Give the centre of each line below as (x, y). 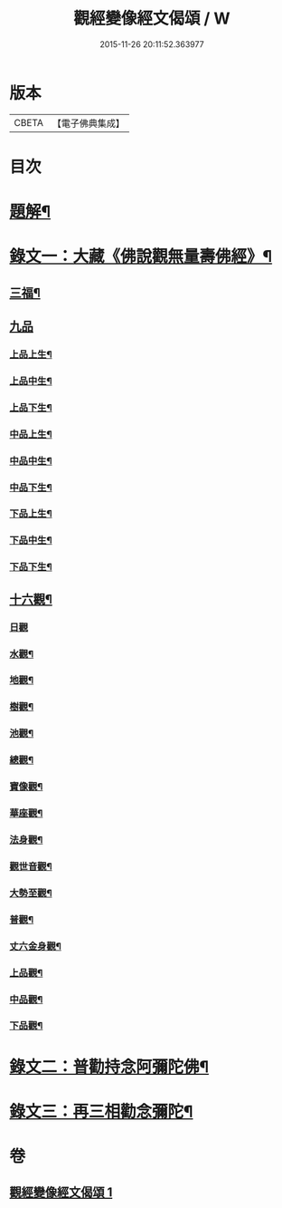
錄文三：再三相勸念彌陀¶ (101, 1111)
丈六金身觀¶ (35, 946)
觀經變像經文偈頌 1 (61, 1193)
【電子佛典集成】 (88, 123)
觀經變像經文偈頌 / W (152, 19)
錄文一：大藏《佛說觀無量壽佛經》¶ (141, 257)
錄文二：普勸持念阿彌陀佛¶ (109, 1067)
